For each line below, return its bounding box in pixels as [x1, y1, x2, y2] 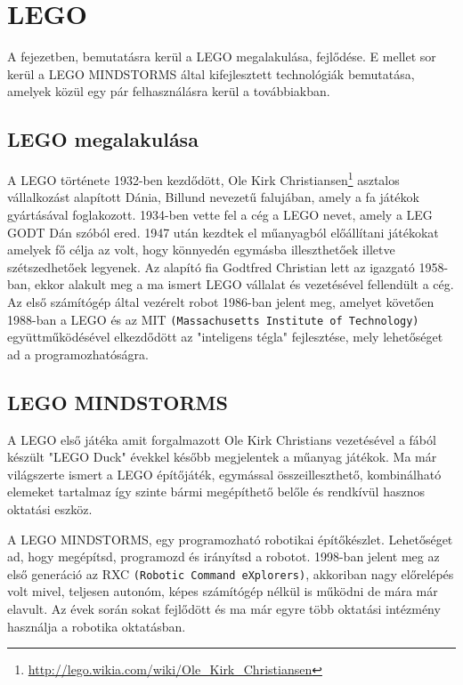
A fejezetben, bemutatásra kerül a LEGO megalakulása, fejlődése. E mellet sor [7, 47, 436, 66]
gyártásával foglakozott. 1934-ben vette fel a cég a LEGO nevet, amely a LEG [7, 205, 433, 223]
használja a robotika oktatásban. [7, 616, 186, 635]
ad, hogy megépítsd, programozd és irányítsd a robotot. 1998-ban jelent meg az [7, 547, 440, 566]
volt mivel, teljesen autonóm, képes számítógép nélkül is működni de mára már [7, 582, 438, 600]
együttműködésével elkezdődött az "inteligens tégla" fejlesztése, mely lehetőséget [7, 327, 443, 346]
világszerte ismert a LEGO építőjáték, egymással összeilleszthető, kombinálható [7, 464, 442, 483]
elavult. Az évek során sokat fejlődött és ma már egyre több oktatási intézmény [7, 599, 441, 617]
